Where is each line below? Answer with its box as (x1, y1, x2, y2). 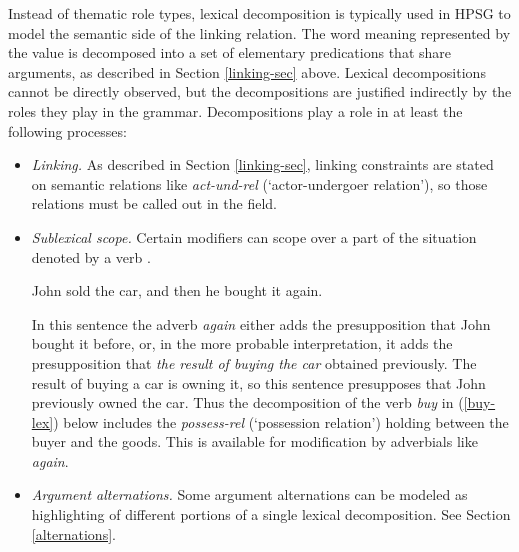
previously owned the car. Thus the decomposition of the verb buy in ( (31, 392, 464, 413)
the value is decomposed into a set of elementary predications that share (8, 42, 452, 63)
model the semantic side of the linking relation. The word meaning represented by (8, 22, 511, 43)
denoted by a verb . (31, 246, 151, 267)
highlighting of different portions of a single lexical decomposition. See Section (31, 504, 511, 525)
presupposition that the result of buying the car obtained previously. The (31, 352, 477, 373)
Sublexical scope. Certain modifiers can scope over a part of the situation (31, 226, 477, 247)
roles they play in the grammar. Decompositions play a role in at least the (8, 100, 463, 121)
